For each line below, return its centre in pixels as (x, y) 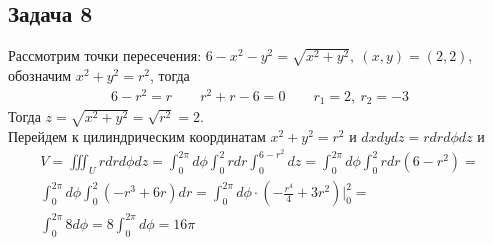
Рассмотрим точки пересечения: (105, 55)
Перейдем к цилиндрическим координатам (137, 135)
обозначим (40, 74)
